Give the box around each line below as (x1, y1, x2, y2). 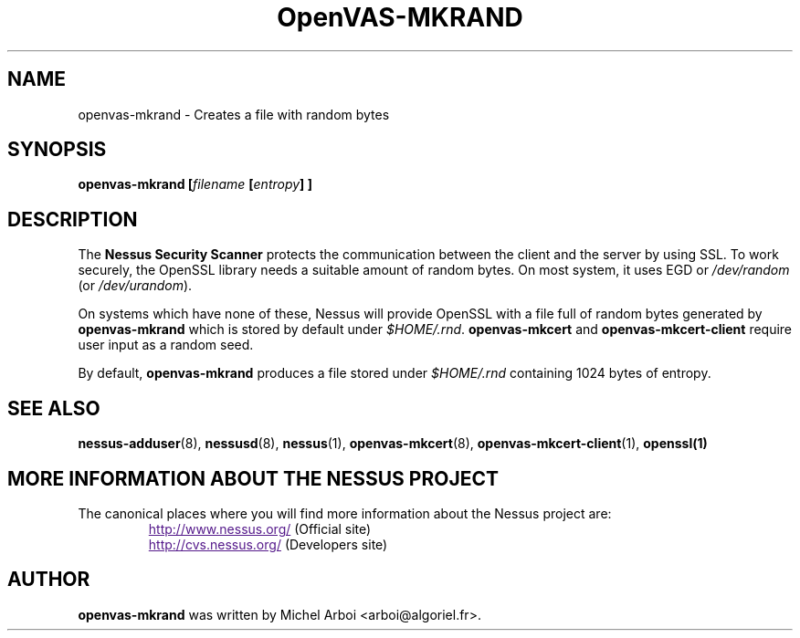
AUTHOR (7, 568, 90, 591)
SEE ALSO (7, 396, 100, 420)
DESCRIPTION (7, 207, 138, 231)
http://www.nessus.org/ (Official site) (148, 520, 372, 537)
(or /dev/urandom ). (78, 277, 193, 294)
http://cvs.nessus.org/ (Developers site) (148, 536, 388, 552)
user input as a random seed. (78, 337, 254, 353)
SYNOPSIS (7, 138, 107, 162)
